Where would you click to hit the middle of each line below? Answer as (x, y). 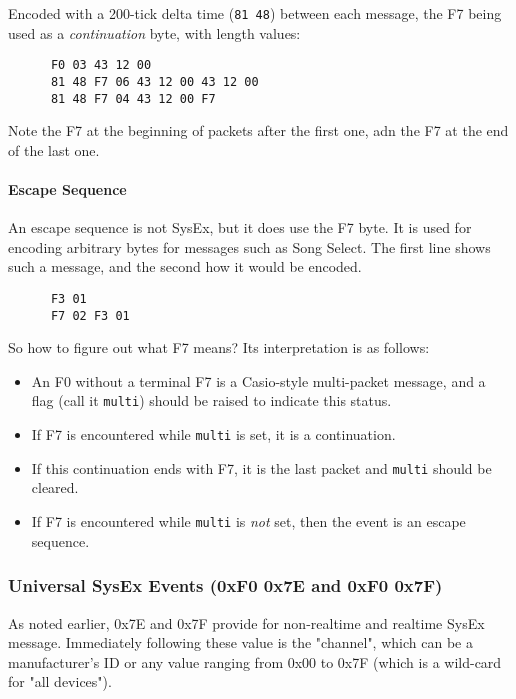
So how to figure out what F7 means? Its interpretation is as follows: (219, 347)
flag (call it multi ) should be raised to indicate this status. (211, 400)
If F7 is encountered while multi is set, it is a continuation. (213, 434)
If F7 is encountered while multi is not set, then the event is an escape (248, 521)
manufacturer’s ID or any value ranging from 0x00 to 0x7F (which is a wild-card (255, 661)
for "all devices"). (60, 681)
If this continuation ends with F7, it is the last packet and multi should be (261, 467)
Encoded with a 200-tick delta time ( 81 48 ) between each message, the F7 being (255, 13)
